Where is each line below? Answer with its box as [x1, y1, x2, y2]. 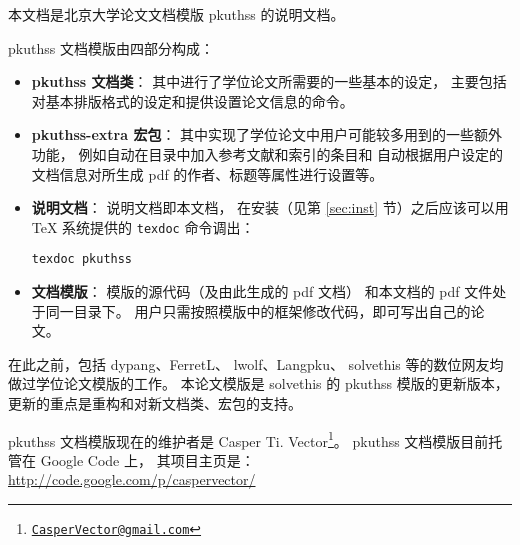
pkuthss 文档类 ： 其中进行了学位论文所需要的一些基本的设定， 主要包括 [31, 71, 507, 92]
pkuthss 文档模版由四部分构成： [8, 37, 214, 58]
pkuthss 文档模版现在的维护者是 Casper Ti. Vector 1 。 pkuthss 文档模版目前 [8, 427, 489, 451]
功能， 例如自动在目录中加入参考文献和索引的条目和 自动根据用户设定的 [31, 143, 504, 164]
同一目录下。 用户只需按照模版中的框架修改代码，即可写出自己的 [45, 300, 471, 321]
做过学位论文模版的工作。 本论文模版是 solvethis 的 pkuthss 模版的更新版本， [8, 373, 509, 394]
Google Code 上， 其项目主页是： [40, 449, 255, 470]
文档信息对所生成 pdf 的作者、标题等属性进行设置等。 [31, 163, 384, 184]
